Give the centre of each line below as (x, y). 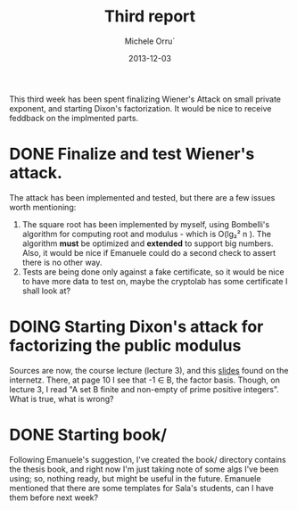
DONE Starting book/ (88, 435)
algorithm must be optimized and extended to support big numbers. (148, 243)
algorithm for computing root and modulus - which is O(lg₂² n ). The (147, 234)
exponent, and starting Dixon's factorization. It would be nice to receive (140, 108)
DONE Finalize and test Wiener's (132, 154)
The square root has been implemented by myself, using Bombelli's (146, 224)
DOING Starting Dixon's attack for (136, 327)
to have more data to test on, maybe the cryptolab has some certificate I (155, 281)
